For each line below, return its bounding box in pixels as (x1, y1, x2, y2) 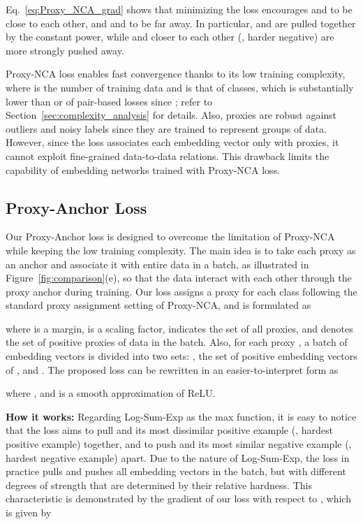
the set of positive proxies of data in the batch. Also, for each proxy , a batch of (6, 335, 348, 349)
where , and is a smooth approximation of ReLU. (6, 386, 216, 400)
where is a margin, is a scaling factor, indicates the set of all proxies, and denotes (6, 321, 353, 335)
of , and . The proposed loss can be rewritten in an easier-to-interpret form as (6, 362, 339, 377)
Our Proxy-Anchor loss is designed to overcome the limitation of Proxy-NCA (6, 229, 335, 244)
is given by (6, 505, 52, 520)
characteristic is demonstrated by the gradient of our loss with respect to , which (6, 491, 351, 506)
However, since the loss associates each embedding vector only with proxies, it (6, 135, 339, 150)
